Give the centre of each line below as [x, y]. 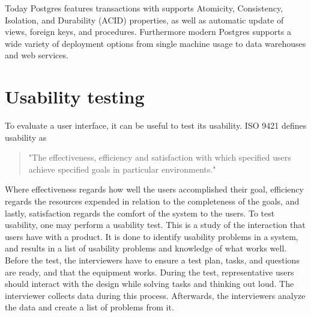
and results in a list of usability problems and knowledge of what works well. [146, 248]
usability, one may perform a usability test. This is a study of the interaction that [155, 225]
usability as [26, 137]
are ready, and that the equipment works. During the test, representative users [149, 272]
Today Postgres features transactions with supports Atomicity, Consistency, [144, 8]
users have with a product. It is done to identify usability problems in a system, [152, 236]
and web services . [37, 55]
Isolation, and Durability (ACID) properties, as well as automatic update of [144, 20]
